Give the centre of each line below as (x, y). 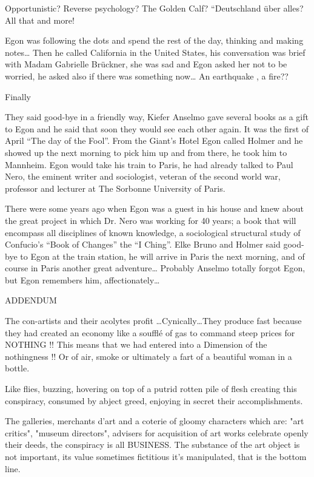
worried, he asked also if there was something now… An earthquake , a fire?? (147, 76)
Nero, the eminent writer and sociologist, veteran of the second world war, (143, 176)
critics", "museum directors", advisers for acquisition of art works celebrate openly (157, 432)
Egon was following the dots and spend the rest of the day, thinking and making (154, 40)
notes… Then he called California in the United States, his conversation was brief (155, 52)
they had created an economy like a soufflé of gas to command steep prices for (150, 332)
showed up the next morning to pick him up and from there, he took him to (146, 152)
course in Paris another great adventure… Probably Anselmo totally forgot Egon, (155, 268)
